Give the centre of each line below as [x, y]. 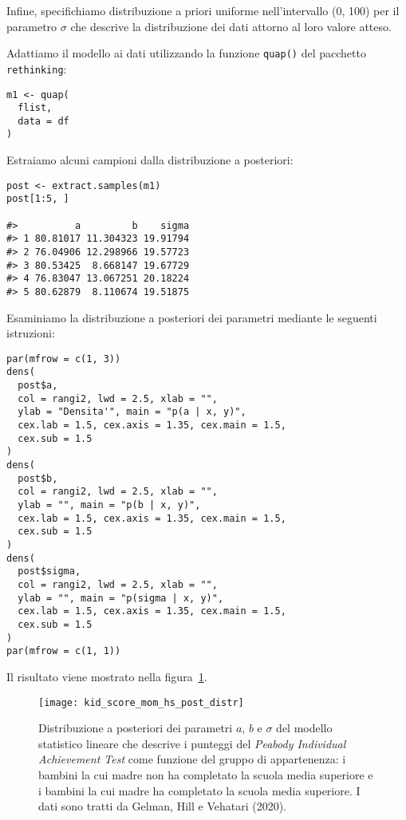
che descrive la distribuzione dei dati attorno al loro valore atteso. [231, 26]
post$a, [38, 386]
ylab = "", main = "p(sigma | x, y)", [121, 598]
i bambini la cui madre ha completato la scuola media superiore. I [199, 790]
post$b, [38, 478]
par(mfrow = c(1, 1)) [64, 651]
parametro [32, 26]
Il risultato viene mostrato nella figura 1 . [107, 676]
